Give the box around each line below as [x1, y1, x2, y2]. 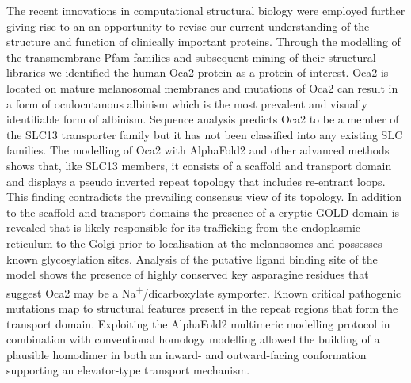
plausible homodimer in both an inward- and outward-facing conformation [6, 346, 367, 362]
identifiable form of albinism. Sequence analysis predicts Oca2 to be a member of [6, 111, 399, 127]
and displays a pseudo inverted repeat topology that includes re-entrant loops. [6, 173, 386, 189]
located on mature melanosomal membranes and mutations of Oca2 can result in [6, 79, 398, 96]
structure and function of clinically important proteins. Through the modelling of [6, 33, 401, 50]
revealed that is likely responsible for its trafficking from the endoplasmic [6, 219, 361, 236]
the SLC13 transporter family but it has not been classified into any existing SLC [6, 126, 403, 142]
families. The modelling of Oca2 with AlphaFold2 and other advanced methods [6, 142, 390, 158]
